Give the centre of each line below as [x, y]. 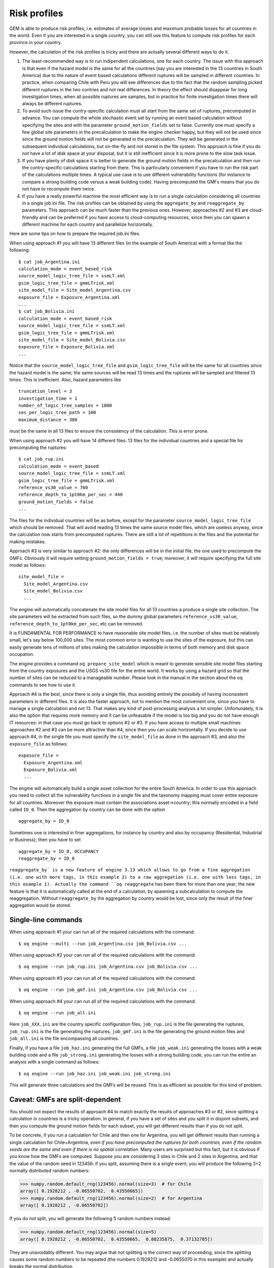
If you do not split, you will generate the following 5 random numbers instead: [90, 1219]
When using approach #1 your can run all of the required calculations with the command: [102, 932]
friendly [30, 217]
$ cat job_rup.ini [41, 459]
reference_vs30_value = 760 [53, 487]
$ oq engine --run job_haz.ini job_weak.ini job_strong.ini [95, 1073]
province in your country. [36, 43]
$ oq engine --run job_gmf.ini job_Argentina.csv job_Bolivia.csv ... [108, 990]
